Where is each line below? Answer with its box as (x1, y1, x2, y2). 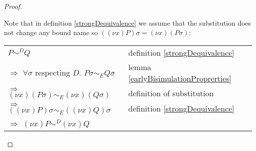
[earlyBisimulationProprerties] (128, 72, 232, 84)
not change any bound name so (4, 27, 98, 38)
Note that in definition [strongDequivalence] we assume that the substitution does (4, 17, 251, 28)
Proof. (4, 1, 22, 11)
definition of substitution (128, 87, 214, 99)
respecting (35, 67, 70, 78)
